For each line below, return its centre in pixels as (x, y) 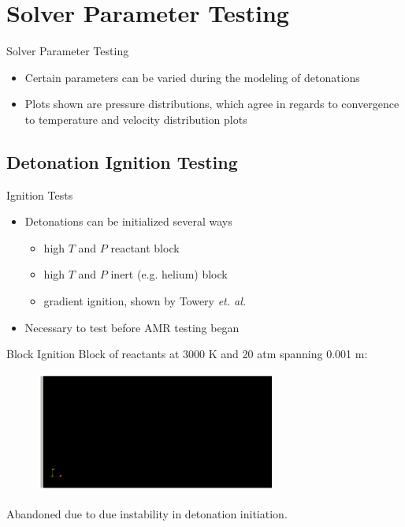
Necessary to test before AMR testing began (132, 327)
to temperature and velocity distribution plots (136, 119)
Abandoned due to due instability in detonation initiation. (147, 513)
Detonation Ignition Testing (122, 161)
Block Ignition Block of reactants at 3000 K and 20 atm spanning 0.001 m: (187, 354)
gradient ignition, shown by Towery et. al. (145, 301)
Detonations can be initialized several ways (128, 221)
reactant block (145, 247)
